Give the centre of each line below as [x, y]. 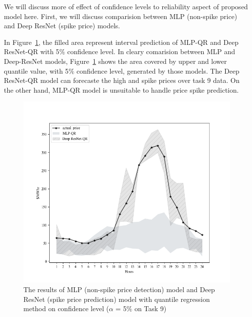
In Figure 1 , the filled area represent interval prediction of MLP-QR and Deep [121, 42]
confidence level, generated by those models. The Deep [158, 70]
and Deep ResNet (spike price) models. [62, 26]
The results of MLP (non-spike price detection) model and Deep [119, 289]
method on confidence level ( [66, 308]
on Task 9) [150, 308]
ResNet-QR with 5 [32, 51]
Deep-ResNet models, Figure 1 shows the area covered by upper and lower [116, 61]
